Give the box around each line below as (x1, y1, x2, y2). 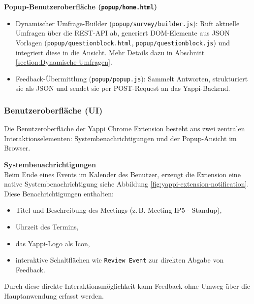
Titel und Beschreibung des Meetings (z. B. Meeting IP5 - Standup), (15, 205, 222, 215)
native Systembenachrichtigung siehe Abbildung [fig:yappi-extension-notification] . (4, 179, 249, 189)
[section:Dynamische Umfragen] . (15, 57, 112, 67)
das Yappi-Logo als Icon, (15, 238, 90, 248)
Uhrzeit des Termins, (15, 221, 79, 231)
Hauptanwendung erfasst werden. (4, 291, 104, 301)
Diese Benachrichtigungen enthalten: (4, 188, 114, 198)
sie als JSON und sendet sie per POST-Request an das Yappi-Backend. (15, 83, 230, 93)
